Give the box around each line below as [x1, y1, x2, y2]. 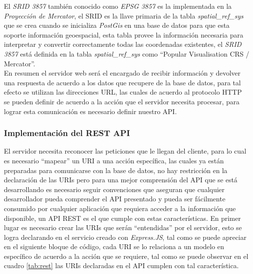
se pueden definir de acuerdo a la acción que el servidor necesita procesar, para [4, 96, 240, 106]
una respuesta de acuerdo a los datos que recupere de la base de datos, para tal [4, 77, 241, 87]
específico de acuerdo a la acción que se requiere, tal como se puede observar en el [4, 251, 249, 261]
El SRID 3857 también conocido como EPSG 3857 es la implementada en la [4, 1, 232, 11]
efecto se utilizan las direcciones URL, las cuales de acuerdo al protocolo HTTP [4, 87, 242, 97]
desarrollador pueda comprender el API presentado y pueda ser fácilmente [4, 194, 226, 204]
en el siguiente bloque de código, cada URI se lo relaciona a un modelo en [4, 241, 224, 252]
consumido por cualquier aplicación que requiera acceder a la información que [4, 203, 236, 213]
